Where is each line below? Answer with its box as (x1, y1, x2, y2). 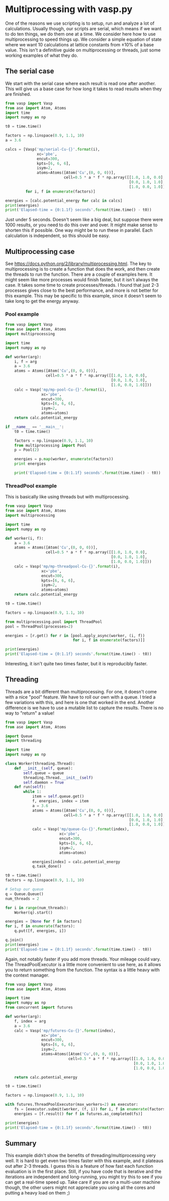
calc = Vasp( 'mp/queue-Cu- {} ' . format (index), (32, 827, 129, 832)
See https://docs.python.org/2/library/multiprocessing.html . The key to (5, 261, 152, 267)
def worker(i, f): (5, 536, 44, 541)
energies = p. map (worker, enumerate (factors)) (14, 457, 114, 462)
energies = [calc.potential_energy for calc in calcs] (5, 198, 123, 203)
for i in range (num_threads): (5, 905, 69, 910)
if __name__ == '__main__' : (5, 424, 64, 429)
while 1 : (23, 789, 42, 794)
